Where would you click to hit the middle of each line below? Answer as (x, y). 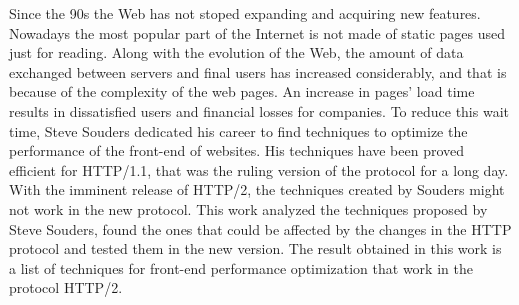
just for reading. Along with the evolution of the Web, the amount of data (236, 52)
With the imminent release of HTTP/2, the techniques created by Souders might (257, 189)
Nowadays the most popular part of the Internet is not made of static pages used (257, 32)
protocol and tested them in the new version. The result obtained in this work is (255, 248)
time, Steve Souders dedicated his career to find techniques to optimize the (238, 130)
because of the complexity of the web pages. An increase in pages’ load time (242, 91)
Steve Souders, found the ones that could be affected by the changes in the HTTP (260, 228)
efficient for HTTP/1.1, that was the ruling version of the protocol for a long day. (259, 169)
